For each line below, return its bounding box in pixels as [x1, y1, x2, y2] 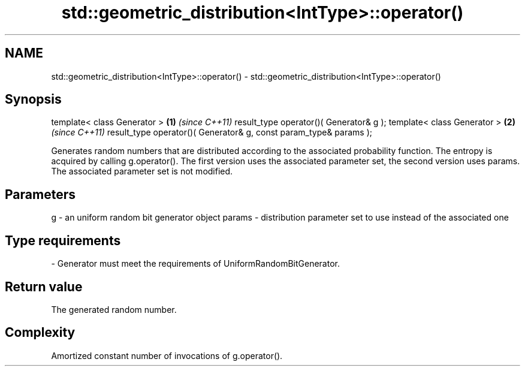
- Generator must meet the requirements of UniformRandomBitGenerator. [51, 258, 340, 269]
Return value [5, 279, 83, 294]
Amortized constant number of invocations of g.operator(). [51, 350, 283, 361]
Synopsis [5, 92, 62, 107]
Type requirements [5, 233, 121, 248]
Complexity [5, 325, 76, 340]
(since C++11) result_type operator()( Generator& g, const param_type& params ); [51, 127, 372, 138]
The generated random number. [51, 304, 177, 315]
